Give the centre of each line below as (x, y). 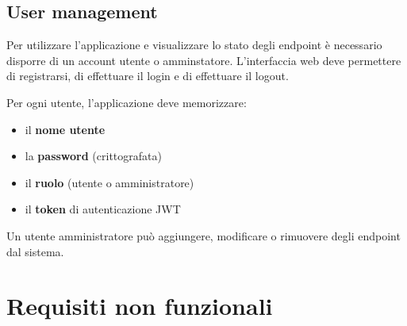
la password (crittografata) (93, 156)
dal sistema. (35, 251)
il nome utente (65, 129)
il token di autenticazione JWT (103, 209)
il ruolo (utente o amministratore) (109, 182)
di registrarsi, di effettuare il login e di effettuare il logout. (148, 76)
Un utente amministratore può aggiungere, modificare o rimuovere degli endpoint (203, 235)
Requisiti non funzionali (140, 306)
